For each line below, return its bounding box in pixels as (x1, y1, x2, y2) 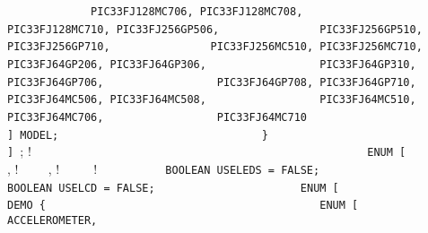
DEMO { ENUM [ (7, 199, 359, 212)
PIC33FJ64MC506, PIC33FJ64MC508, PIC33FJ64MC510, (7, 93, 416, 107)
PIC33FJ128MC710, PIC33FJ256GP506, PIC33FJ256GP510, (7, 22, 423, 36)
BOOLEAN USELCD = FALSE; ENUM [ (7, 181, 339, 194)
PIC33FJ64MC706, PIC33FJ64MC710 (7, 110, 307, 124)
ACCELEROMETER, (7, 213, 98, 227)
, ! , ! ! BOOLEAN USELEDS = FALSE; (7, 159, 320, 177)
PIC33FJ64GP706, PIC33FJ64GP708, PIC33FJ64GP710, (7, 75, 416, 89)
